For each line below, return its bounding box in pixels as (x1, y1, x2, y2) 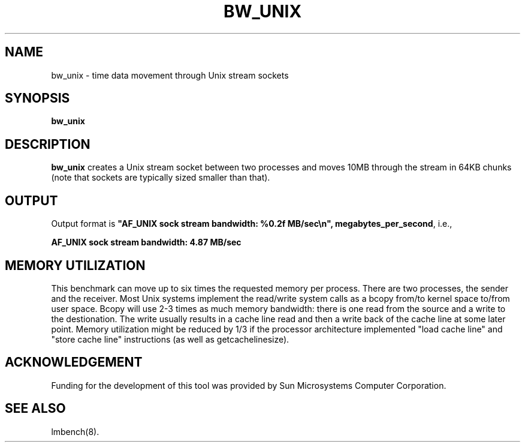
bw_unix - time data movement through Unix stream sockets (51, 70, 289, 80)
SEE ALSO (5, 401, 66, 416)
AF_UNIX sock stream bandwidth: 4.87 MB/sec (51, 237, 242, 248)
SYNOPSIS (5, 91, 70, 106)
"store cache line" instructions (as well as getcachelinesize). (51, 334, 289, 344)
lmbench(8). (51, 426, 99, 437)
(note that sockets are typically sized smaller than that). (51, 172, 270, 183)
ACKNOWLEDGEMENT (5, 355, 143, 370)
